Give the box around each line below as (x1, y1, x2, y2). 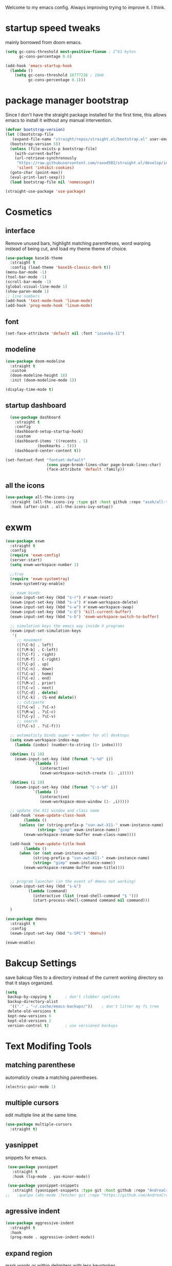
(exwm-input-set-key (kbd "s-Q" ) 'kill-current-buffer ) (10, 610, 132, 615)
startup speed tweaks (5, 23, 101, 34)
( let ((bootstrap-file (5, 132, 54, 137)
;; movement (16, 638, 42, 643)
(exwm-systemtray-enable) (10, 581, 66, 586)
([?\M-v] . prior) (16, 680, 56, 686)
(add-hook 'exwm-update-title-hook (10, 841, 86, 847)
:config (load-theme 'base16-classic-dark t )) (10, 265, 111, 270)
